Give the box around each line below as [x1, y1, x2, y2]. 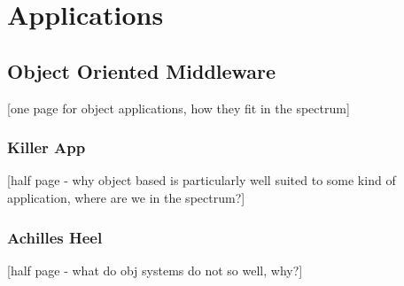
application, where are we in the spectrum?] [7, 188, 245, 206]
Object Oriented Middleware [7, 57, 276, 84]
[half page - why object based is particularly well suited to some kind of [7, 171, 396, 189]
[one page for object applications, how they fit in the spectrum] [7, 98, 350, 117]
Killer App [7, 136, 86, 158]
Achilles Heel [7, 226, 103, 248]
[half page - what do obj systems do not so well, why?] [7, 260, 303, 279]
